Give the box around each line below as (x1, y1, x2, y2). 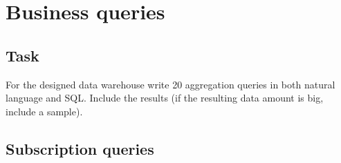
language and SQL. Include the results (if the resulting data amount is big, (6, 90, 324, 105)
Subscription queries (6, 137, 154, 159)
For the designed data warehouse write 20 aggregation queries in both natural (6, 77, 335, 91)
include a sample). (6, 104, 83, 118)
